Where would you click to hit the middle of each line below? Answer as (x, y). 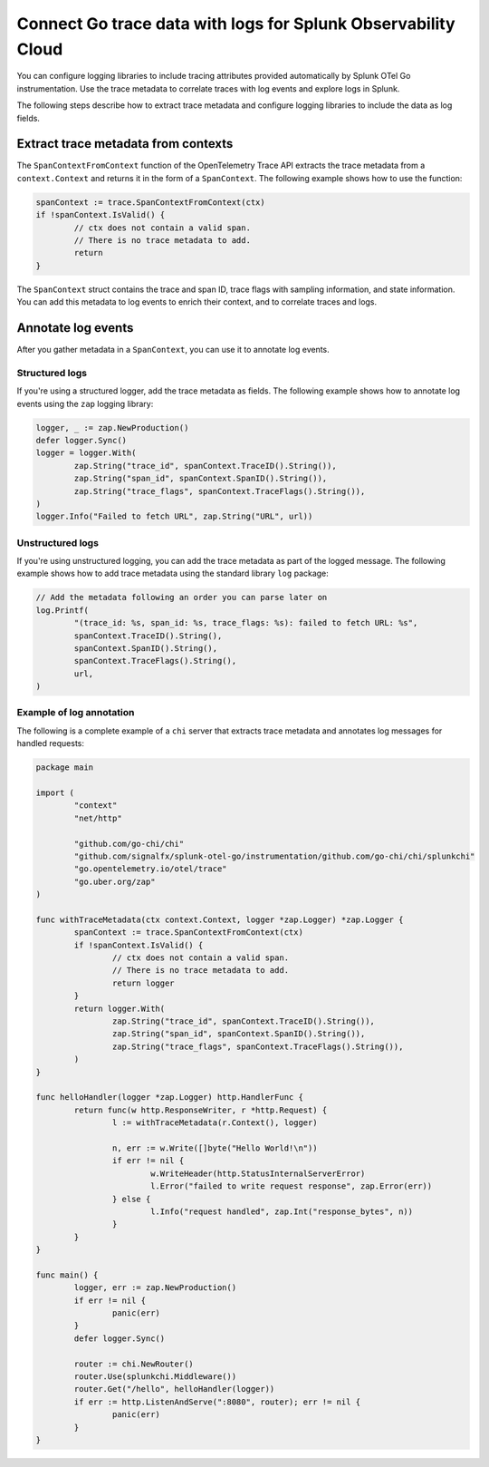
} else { (131, 1199)
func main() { (67, 1275)
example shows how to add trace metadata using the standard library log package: (173, 573)
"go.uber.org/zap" (115, 881)
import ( (55, 793)
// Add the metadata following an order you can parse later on (182, 597)
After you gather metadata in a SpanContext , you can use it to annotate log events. (173, 350)
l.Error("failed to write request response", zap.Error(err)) (291, 1186)
